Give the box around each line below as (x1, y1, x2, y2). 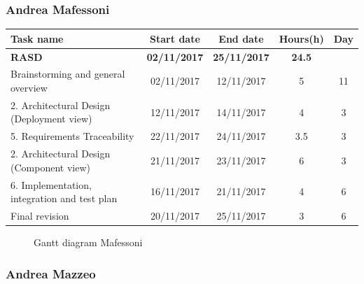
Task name (10, 31, 64, 45)
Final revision (10, 208, 69, 222)
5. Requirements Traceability (10, 129, 134, 143)
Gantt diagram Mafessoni (34, 235, 143, 250)
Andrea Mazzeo (6, 264, 96, 282)
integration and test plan (10, 191, 118, 206)
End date (218, 31, 264, 45)
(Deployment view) (10, 111, 92, 126)
